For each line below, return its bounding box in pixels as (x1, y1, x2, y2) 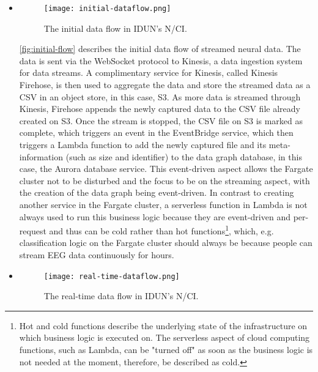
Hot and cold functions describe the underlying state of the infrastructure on (19, 319, 308, 332)
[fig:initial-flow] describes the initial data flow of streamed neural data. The (19, 42, 301, 55)
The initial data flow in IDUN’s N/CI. (43, 21, 187, 34)
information (19, 150, 64, 163)
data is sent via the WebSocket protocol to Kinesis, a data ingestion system (19, 54, 303, 67)
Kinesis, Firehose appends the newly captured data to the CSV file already (19, 102, 300, 115)
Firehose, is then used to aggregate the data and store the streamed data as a (19, 78, 311, 91)
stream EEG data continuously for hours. (19, 248, 174, 261)
